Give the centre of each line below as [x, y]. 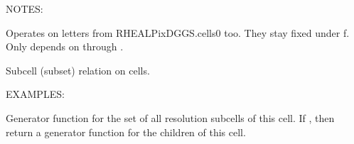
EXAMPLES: [35, 94]
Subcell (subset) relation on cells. [78, 70]
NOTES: [25, 9]
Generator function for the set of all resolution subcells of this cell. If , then [170, 117]
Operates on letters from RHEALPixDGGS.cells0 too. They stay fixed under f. [178, 32]
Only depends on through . [65, 46]
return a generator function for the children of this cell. [126, 132]
